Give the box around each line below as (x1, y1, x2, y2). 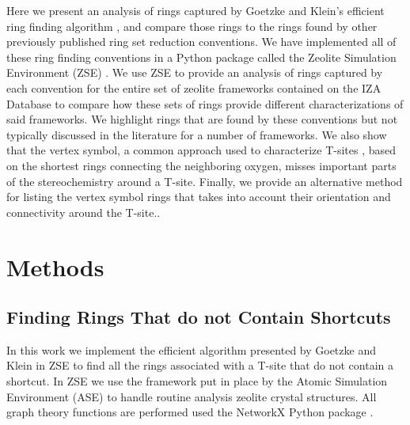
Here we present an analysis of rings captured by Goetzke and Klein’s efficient (6, 2, 385, 18)
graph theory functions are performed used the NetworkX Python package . (6, 404, 374, 420)
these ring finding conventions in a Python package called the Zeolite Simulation (6, 48, 397, 65)
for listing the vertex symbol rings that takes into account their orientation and (6, 188, 391, 205)
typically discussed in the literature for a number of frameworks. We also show (6, 126, 387, 142)
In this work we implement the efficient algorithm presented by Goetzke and (6, 341, 376, 358)
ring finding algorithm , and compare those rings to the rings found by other (6, 17, 378, 34)
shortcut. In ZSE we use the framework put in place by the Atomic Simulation (6, 373, 388, 389)
